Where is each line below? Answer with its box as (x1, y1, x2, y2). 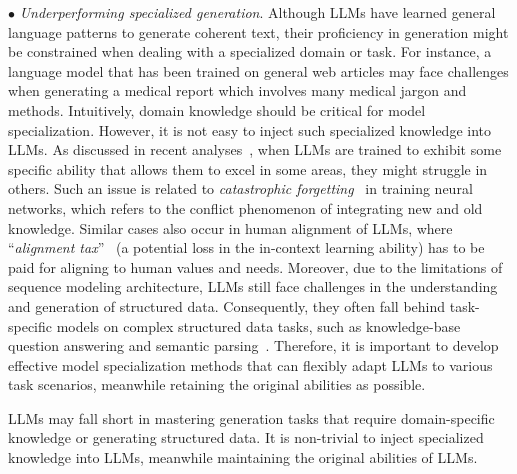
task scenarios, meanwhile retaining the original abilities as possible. (8, 374, 426, 395)
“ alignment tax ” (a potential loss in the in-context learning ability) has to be (8, 237, 485, 258)
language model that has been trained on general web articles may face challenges (8, 60, 509, 81)
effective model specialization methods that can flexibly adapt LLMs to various (8, 354, 493, 375)
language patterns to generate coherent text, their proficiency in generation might (8, 21, 509, 42)
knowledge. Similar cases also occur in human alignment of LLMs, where (8, 217, 453, 238)
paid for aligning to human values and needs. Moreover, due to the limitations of (8, 256, 503, 277)
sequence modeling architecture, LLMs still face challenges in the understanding (8, 276, 498, 297)
